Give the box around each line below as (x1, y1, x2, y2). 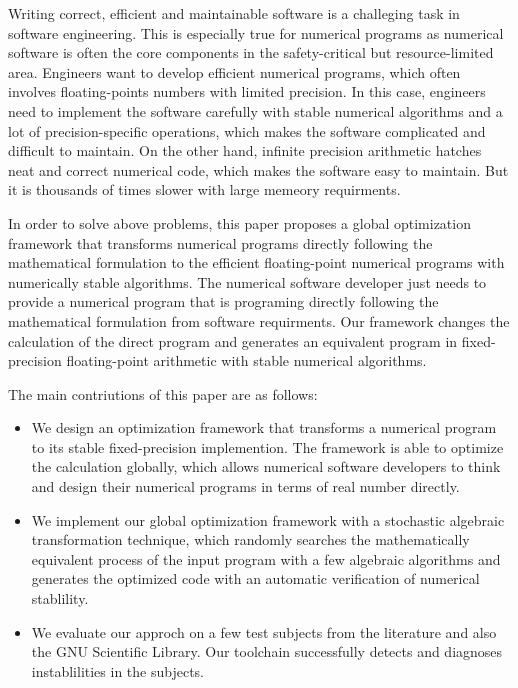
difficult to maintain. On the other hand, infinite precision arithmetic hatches (8, 140, 482, 161)
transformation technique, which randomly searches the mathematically (31, 529, 470, 550)
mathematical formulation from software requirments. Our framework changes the (8, 310, 510, 331)
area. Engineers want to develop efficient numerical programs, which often (8, 61, 461, 82)
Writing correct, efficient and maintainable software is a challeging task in (8, 3, 460, 23)
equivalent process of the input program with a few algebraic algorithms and (31, 548, 501, 569)
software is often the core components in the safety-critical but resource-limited (8, 42, 494, 63)
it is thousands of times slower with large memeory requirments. (8, 179, 401, 200)
